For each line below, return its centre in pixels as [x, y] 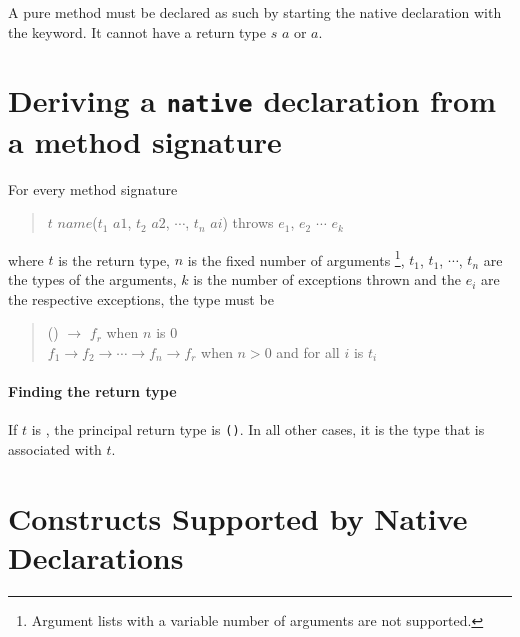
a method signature [145, 140]
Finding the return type [92, 391]
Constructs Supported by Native [238, 517]
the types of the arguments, [92, 279]
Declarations [96, 556]
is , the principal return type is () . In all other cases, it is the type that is [258, 429]
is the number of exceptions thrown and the [327, 279]
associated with [55, 448]
